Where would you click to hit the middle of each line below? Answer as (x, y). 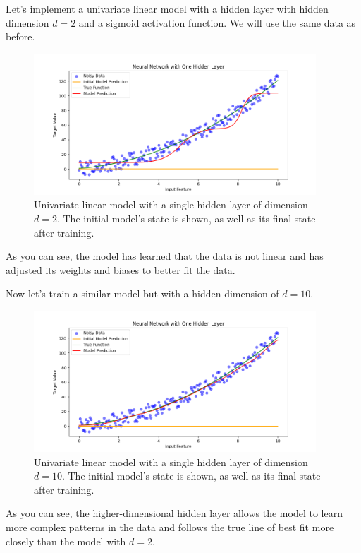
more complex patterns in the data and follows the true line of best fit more (170, 527)
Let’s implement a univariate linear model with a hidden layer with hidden (167, 8)
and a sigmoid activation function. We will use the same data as (217, 22)
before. (20, 36)
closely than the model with (66, 541)
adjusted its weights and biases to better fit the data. (121, 269)
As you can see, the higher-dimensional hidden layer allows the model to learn (174, 513)
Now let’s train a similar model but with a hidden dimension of (142, 293)
